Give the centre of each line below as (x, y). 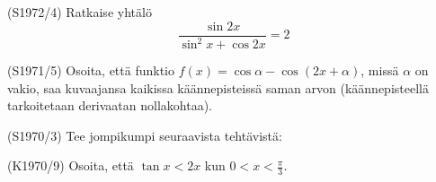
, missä (380, 70)
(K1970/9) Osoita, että (71, 165)
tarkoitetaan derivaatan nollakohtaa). (110, 105)
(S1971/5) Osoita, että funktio (91, 70)
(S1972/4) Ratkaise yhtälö (80, 12)
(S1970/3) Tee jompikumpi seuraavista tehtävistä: (145, 135)
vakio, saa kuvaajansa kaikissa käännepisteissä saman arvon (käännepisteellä (218, 87)
